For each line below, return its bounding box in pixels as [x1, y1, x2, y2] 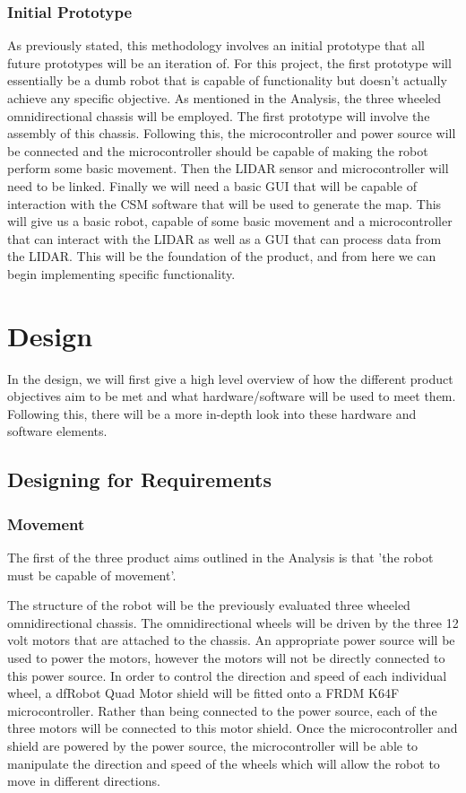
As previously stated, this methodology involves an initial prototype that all [7, 36, 426, 55]
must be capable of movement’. [7, 565, 177, 584]
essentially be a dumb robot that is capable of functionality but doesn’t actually [7, 71, 447, 90]
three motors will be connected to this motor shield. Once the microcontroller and [7, 719, 458, 737]
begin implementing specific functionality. [7, 264, 236, 283]
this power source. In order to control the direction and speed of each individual [7, 666, 447, 684]
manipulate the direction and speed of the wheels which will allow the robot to [7, 754, 440, 772]
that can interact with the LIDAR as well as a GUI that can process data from [7, 229, 442, 248]
